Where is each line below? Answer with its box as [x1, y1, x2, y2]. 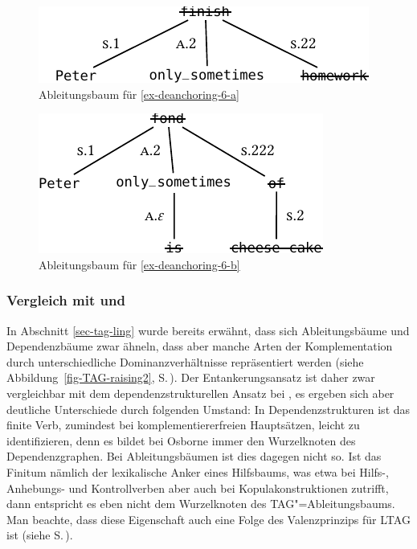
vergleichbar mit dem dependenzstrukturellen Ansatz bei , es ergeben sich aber [6, 384, 395, 401]
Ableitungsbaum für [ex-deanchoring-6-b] [39, 256, 240, 272]
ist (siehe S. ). [6, 526, 73, 543]
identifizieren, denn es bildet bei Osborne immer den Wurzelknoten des [6, 432, 356, 449]
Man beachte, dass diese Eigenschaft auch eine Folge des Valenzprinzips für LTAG [6, 510, 411, 527]
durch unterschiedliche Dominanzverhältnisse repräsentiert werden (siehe [6, 353, 364, 370]
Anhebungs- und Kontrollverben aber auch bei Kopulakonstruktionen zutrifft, [6, 479, 389, 496]
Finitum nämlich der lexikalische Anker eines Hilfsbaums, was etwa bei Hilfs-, [6, 463, 389, 480]
